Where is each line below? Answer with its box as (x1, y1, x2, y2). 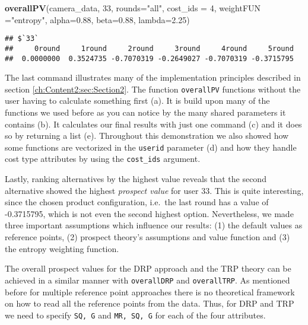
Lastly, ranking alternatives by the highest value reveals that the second (5, 173, 266, 185)
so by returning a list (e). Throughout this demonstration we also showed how (5, 129, 289, 142)
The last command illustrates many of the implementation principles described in (5, 71, 301, 84)
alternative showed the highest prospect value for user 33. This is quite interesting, (5, 184, 304, 196)
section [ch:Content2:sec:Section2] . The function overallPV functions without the (5, 82, 301, 95)
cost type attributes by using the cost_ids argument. (5, 152, 201, 165)
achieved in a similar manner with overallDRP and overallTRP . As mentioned (5, 273, 290, 286)
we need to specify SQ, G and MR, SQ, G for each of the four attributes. (5, 308, 266, 321)
